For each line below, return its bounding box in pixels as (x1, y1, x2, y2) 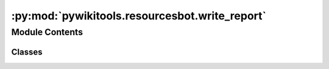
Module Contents (11, 27, 83, 38)
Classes (11, 47, 43, 57)
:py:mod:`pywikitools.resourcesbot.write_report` (11, 9, 266, 22)
